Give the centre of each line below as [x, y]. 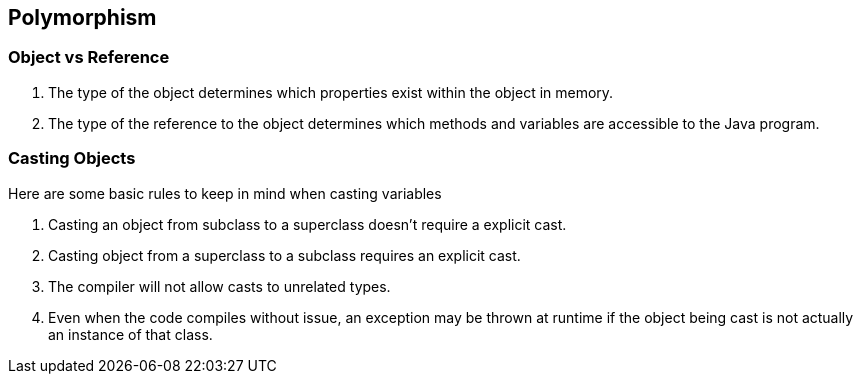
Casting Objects [72, 158]
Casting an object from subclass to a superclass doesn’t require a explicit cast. [307, 224]
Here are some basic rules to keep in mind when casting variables [225, 193]
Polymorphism [82, 17]
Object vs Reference [89, 57]
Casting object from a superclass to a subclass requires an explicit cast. [284, 255]
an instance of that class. [130, 334]
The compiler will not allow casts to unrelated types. [219, 286]
